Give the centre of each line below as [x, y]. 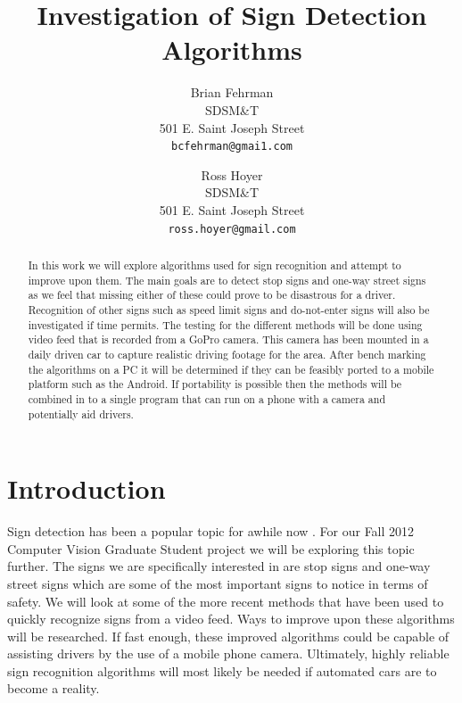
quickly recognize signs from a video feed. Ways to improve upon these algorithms [231, 619]
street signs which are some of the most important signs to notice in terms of [218, 583]
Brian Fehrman [232, 92]
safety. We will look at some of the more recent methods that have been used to [226, 601]
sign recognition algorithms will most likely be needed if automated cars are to [222, 670]
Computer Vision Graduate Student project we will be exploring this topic [211, 548]
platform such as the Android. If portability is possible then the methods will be [215, 384]
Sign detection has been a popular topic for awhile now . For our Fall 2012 [211, 531]
